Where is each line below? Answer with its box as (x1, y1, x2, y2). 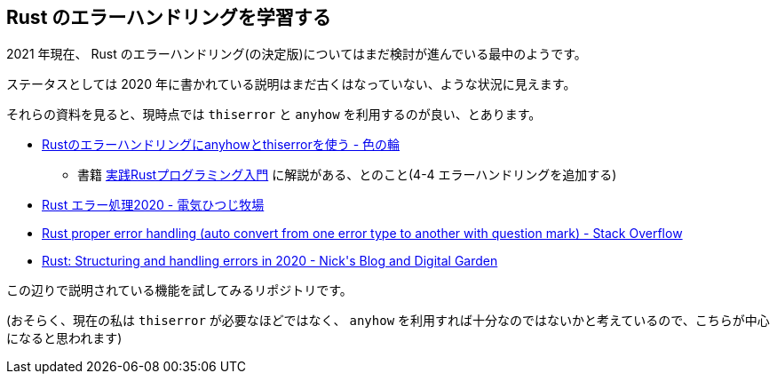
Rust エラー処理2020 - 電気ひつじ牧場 (42, 197, 265, 213)
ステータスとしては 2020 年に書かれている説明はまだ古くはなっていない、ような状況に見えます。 (6, 76, 576, 92)
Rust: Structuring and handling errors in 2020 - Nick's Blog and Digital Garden (42, 253, 498, 269)
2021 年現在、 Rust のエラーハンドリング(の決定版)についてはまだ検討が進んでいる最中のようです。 (6, 46, 587, 62)
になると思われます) (6, 330, 123, 346)
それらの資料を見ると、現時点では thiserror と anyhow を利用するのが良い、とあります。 (6, 107, 542, 123)
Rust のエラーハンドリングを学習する (6, 6, 331, 28)
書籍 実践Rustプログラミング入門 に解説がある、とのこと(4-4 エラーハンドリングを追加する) (77, 167, 617, 183)
